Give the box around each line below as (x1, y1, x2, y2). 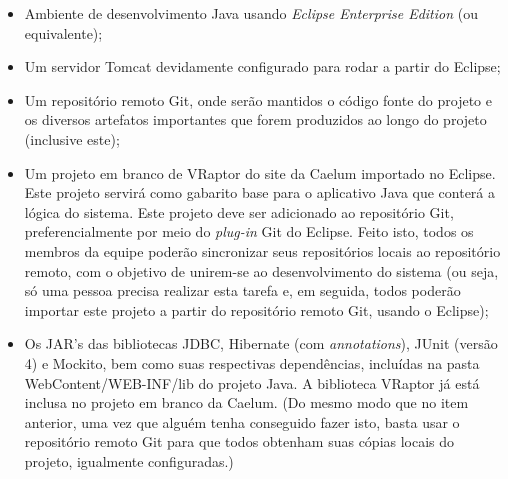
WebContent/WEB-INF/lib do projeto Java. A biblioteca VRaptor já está (24, 372, 480, 393)
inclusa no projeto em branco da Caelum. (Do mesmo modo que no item (24, 392, 469, 413)
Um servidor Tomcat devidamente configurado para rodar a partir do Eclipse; (24, 56, 501, 77)
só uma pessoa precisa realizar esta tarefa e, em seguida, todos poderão (24, 280, 461, 301)
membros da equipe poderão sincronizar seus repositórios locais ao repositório (24, 240, 501, 261)
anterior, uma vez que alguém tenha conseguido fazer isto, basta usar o (24, 411, 460, 432)
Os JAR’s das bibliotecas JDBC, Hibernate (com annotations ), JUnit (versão (24, 333, 498, 354)
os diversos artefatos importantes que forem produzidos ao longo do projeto (24, 109, 487, 130)
